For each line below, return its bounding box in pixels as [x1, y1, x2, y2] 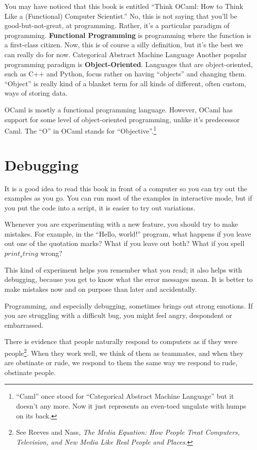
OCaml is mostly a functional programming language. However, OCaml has [4, 104, 233, 114]
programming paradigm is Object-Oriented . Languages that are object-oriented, [4, 59, 253, 69]
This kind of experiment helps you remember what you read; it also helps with [4, 264, 242, 275]
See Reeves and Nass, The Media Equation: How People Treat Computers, [16, 427, 240, 437]
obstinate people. [4, 367, 56, 377]
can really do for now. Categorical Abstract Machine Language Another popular [4, 49, 247, 59]
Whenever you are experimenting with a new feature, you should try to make [4, 219, 238, 229]
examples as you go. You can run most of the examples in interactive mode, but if [4, 193, 253, 203]
